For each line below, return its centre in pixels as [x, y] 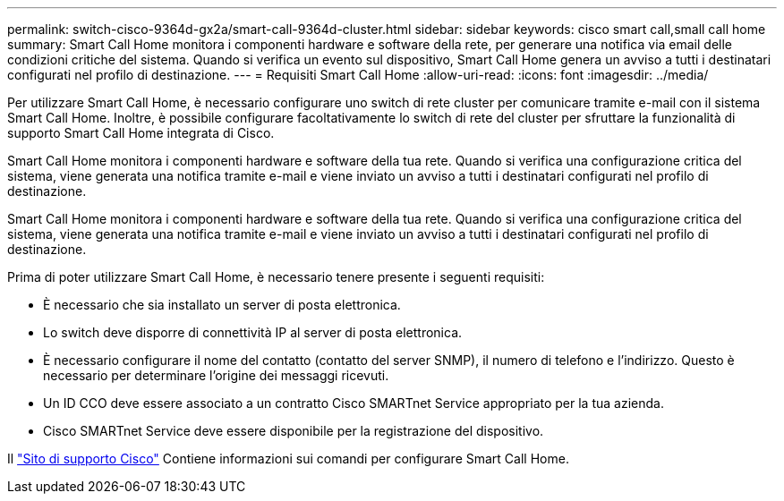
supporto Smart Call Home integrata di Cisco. [141, 133]
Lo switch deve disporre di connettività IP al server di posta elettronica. [253, 332]
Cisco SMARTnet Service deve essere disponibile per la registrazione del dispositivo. [294, 431]
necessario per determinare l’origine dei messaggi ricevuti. [216, 375]
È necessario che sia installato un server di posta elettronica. [222, 305]
